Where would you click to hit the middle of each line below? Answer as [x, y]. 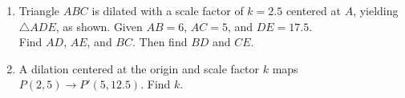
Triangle [39, 10]
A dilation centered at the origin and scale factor [139, 68]
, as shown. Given [99, 26]
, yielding [376, 10]
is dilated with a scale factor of [168, 10]
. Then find [160, 42]
